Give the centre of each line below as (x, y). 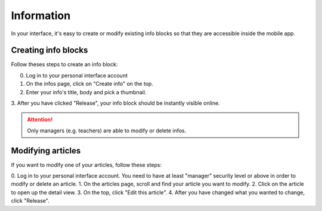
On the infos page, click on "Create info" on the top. (89, 84)
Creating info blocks (49, 50)
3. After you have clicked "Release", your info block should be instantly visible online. (115, 103)
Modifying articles (46, 151)
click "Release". (30, 201)
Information (41, 15)
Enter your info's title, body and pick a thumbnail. (86, 92)
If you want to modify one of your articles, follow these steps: (86, 165)
